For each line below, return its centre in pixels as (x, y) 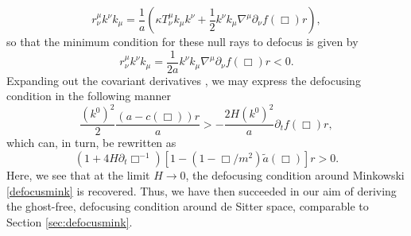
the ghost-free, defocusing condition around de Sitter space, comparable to (188, 206)
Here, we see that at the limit (78, 174)
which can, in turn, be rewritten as (91, 143)
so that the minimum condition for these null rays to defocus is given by (182, 41)
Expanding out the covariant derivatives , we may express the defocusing (184, 80)
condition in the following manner (89, 96)
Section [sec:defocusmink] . (70, 221)
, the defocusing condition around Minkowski (295, 174)
